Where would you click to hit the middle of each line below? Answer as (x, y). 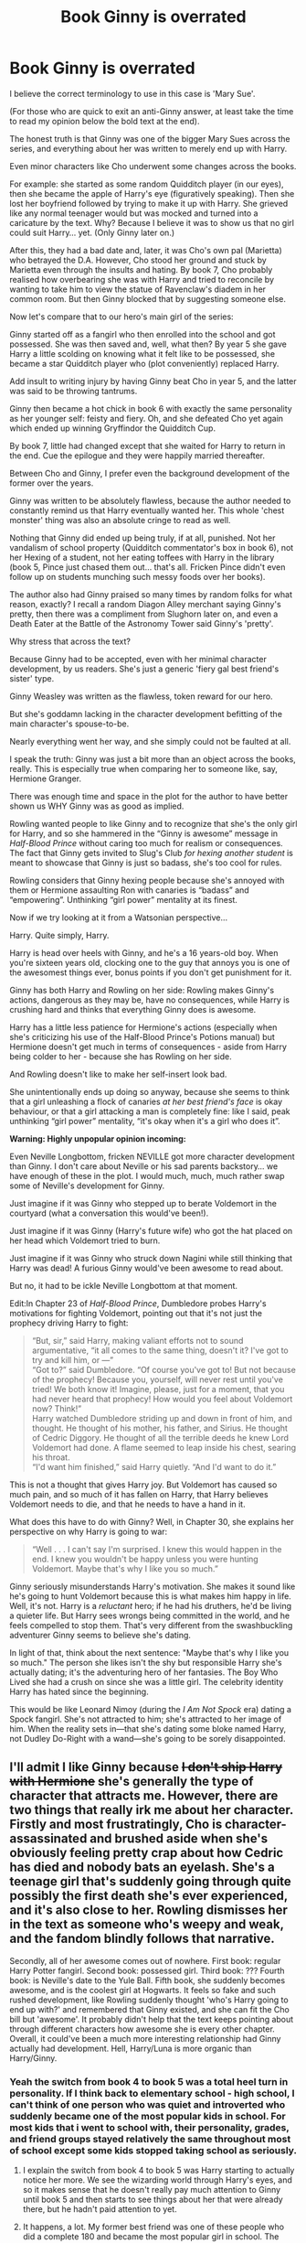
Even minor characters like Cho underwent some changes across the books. (153, 166)
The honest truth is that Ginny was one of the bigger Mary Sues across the (150, 138)
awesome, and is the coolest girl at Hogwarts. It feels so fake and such (143, 1990)
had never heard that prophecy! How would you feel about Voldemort (162, 1399)
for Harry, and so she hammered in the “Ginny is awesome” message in (144, 833)
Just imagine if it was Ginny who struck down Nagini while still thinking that (151, 1258)
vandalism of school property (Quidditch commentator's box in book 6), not (152, 547)
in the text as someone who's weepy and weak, (147, 1924)
